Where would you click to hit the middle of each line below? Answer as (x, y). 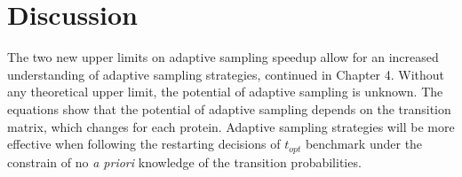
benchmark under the (364, 144)
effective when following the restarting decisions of (144, 144)
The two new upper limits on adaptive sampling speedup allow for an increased (223, 57)
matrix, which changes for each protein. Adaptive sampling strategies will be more (231, 126)
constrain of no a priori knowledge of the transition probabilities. (184, 162)
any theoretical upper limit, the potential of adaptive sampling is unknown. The (225, 92)
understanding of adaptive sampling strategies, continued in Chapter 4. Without (226, 74)
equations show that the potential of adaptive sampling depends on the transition (229, 108)
